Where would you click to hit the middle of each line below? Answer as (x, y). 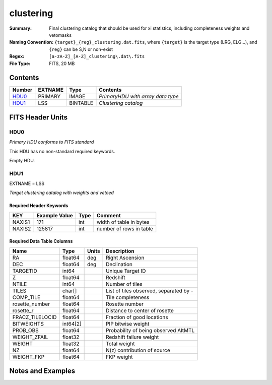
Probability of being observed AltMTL (150, 330)
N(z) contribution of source (138, 350)
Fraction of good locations (137, 317)
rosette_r (23, 310)
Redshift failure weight (132, 337)
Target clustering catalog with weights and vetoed (62, 193)
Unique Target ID (126, 271)
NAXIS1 (21, 222)
